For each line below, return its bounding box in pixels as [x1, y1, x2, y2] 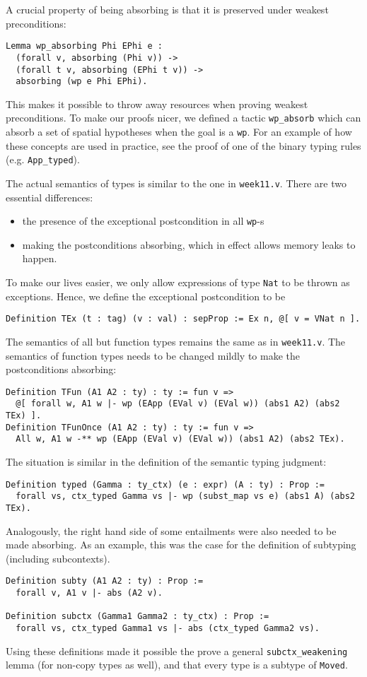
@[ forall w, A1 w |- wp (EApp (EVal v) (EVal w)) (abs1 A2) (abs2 [16, 399, 340, 409]
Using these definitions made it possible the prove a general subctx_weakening [6, 643, 348, 658]
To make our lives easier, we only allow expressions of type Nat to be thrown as [6, 275, 350, 290]
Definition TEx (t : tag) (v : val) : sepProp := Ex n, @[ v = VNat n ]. [6, 314, 361, 324]
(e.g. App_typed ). [6, 152, 80, 167]
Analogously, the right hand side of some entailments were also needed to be [6, 523, 337, 538]
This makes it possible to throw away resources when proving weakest [6, 96, 308, 111]
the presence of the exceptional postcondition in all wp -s [22, 213, 264, 228]
